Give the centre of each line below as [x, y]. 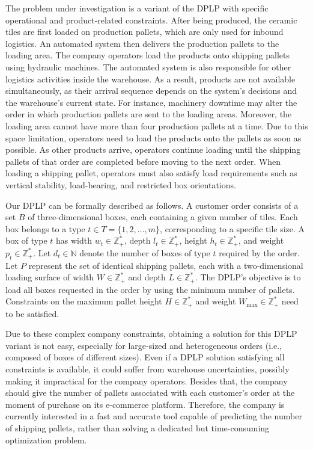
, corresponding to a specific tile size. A [232, 228]
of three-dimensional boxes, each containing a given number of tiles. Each [163, 217]
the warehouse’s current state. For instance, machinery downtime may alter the [151, 102]
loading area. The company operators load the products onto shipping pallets [148, 55]
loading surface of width [50, 277]
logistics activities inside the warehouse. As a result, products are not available [150, 79]
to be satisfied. [32, 313]
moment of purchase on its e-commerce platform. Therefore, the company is [145, 404]
